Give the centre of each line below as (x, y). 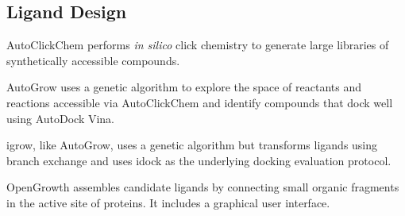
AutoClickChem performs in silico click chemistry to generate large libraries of (198, 45)
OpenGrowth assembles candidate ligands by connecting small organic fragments (203, 187)
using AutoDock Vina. (61, 118)
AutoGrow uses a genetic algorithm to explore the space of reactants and (184, 87)
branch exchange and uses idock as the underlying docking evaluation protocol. (199, 160)
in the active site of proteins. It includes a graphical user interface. (168, 202)
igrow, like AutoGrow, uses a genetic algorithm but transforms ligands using (192, 145)
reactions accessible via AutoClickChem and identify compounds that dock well (200, 102)
